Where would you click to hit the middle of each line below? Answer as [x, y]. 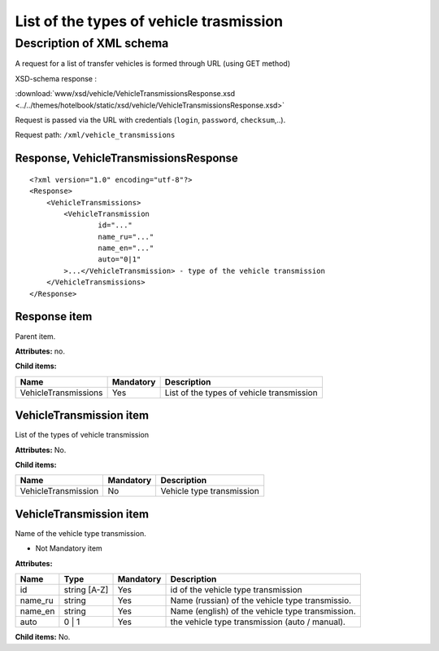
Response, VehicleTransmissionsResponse [127, 158]
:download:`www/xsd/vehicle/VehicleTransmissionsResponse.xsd [125, 94]
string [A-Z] [86, 590]
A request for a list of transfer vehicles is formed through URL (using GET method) [153, 64]
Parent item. [35, 336]
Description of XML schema [92, 43]
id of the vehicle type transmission [236, 590]
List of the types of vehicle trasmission [149, 21]
